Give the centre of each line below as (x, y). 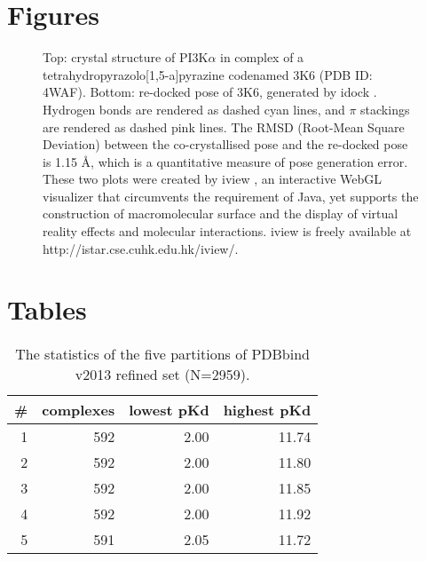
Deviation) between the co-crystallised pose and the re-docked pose (225, 144)
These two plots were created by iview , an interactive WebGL (213, 179)
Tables (47, 309)
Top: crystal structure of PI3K (126, 57)
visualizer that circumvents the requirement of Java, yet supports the (231, 196)
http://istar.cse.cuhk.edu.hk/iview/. (141, 248)
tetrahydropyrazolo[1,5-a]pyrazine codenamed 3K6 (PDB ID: (208, 74)
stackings (385, 109)
